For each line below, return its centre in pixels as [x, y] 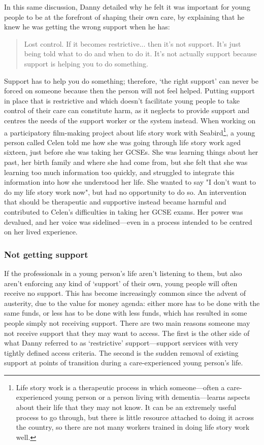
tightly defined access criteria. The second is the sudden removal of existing [121, 352]
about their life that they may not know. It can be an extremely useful [126, 407]
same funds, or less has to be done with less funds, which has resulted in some [126, 313]
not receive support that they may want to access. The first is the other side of [127, 333]
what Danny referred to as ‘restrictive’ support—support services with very [121, 343]
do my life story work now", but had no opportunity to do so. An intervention [125, 192]
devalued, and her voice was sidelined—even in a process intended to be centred [128, 221]
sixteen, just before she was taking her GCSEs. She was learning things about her [131, 152]
